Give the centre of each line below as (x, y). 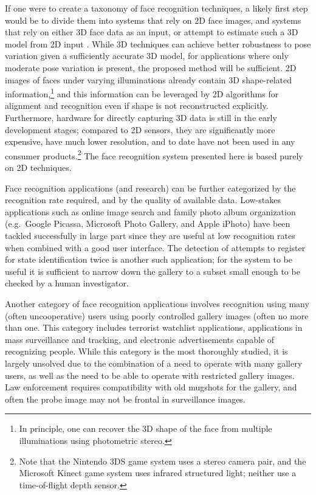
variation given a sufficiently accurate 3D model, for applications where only (147, 56)
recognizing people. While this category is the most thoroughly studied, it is (146, 351)
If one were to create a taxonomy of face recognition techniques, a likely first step (156, 8)
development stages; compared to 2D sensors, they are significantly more (140, 129)
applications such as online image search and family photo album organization (150, 211)
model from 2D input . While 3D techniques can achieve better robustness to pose (158, 43)
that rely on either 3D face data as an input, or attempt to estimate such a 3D (152, 32)
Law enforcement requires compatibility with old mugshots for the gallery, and (151, 387)
